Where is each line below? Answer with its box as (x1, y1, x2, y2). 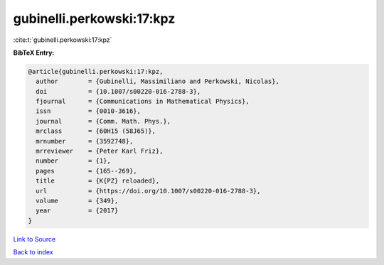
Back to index (13, 248, 53, 256)
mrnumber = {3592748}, (36, 137, 134, 145)
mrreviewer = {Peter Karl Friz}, (36, 147, 164, 156)
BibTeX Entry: (13, 48, 55, 57)
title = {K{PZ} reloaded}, (36, 177, 160, 185)
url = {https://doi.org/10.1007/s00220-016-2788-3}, (36, 187, 261, 195)
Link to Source (13, 234, 56, 243)
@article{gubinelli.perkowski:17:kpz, (28, 67, 164, 75)
